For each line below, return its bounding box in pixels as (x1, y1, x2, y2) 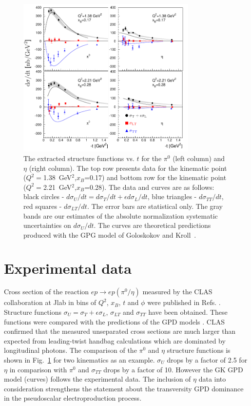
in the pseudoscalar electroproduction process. (4, 393, 142, 403)
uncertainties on (23, 220, 71, 230)
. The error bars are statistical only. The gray (87, 201, 223, 211)
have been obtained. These (148, 307, 228, 317)
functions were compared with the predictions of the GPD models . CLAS (4, 316, 225, 326)
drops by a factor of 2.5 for (167, 354, 248, 365)
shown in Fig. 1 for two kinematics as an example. (4, 354, 155, 365)
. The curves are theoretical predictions (94, 220, 211, 230)
